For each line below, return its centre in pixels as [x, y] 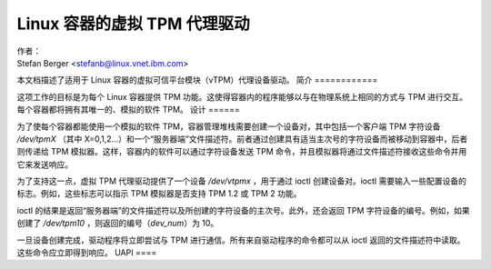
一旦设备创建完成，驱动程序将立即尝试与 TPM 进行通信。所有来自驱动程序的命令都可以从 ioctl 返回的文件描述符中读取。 [241, 240]
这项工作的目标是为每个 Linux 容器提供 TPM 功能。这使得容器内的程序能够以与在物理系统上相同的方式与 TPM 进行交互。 [242, 96]
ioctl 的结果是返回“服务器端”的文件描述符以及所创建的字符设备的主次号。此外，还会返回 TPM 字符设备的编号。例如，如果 [243, 210]
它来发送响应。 [45, 164]
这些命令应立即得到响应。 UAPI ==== [87, 253]
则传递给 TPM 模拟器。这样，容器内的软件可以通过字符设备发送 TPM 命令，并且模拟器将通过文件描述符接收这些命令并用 [242, 152]
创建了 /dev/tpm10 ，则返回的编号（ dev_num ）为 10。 [118, 224]
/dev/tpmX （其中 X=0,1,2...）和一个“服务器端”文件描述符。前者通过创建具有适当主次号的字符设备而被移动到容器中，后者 [242, 139]
